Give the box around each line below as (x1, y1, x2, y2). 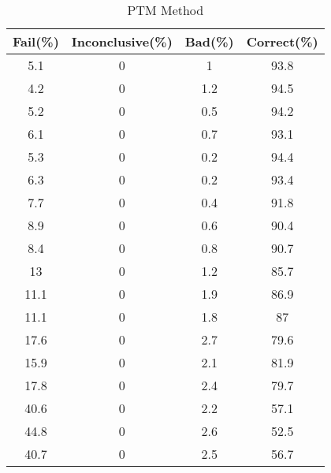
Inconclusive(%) (71, 32, 173, 50)
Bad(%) (184, 32, 234, 50)
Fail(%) (13, 32, 59, 50)
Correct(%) (246, 32, 318, 50)
